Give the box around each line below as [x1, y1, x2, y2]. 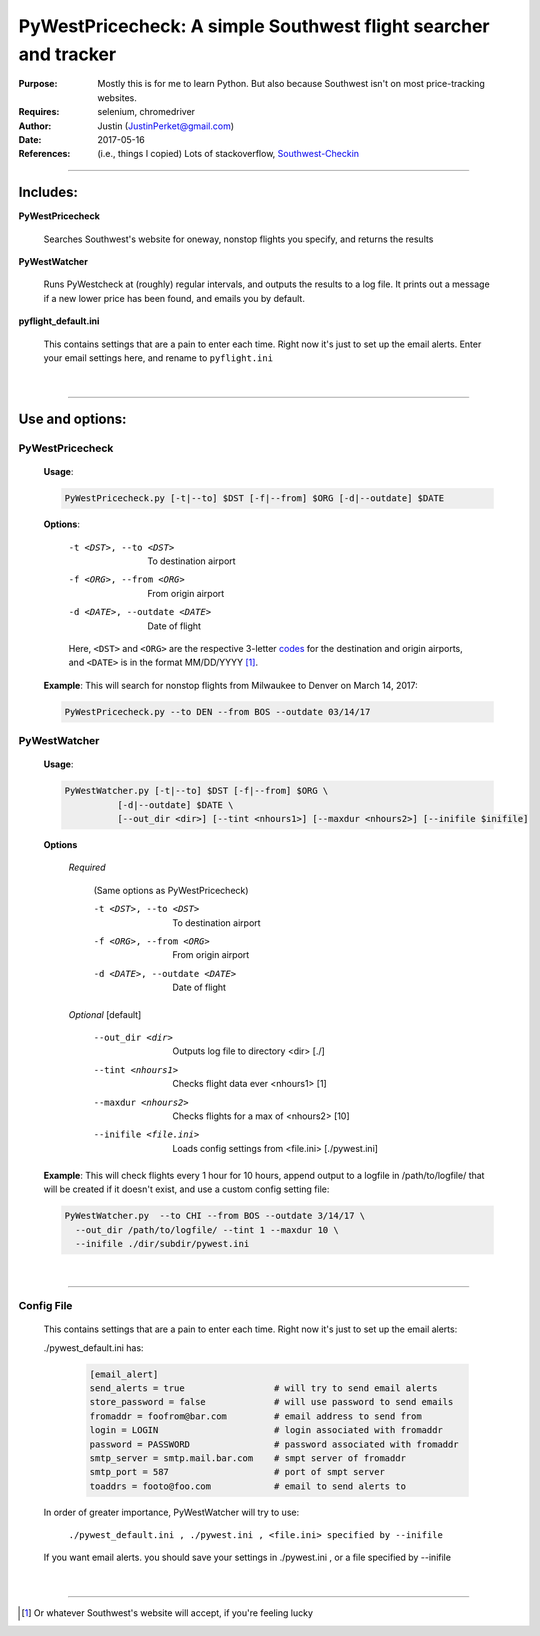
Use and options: [18, 411, 127, 428]
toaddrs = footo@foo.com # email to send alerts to [89, 1480, 407, 1492]
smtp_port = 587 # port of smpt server [89, 1466, 385, 1478]
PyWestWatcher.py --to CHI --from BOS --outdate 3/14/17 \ [64, 1210, 366, 1222]
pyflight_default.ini [18, 315, 100, 327]
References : [18, 148, 71, 160]
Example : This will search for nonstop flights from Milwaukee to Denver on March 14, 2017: [43, 679, 419, 691]
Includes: [18, 184, 79, 201]
